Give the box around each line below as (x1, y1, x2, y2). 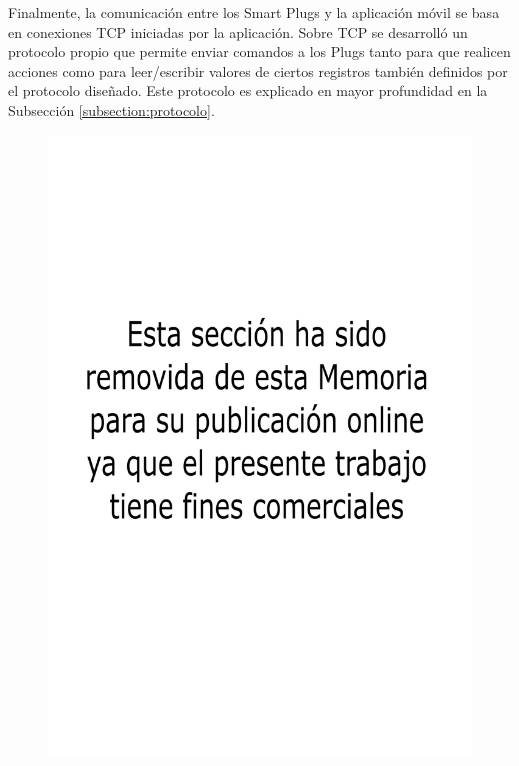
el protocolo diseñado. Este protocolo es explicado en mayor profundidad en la (8, 80, 488, 101)
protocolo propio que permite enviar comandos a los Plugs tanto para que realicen (8, 41, 511, 62)
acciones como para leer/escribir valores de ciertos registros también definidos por (8, 60, 508, 81)
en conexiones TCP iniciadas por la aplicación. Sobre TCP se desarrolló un (8, 21, 468, 42)
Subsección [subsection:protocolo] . (8, 99, 215, 120)
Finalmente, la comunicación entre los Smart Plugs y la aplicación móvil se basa (8, 2, 500, 22)
